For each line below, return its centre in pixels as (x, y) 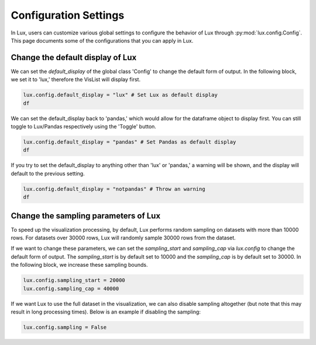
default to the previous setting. (48, 173)
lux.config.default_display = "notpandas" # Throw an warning (114, 189)
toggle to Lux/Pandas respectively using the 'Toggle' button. (83, 126)
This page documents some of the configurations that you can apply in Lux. (102, 40)
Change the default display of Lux (74, 57)
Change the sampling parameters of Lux (86, 216)
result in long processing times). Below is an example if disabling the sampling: (106, 312)
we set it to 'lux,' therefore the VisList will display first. (75, 79)
